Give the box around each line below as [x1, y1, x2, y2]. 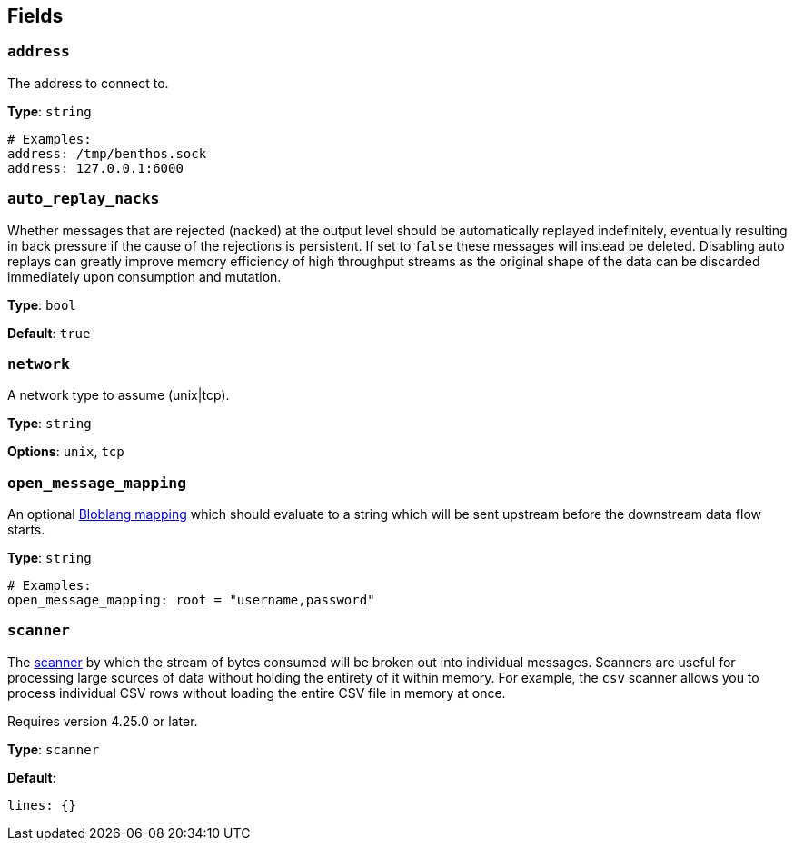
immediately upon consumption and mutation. [7, 268, 282, 284]
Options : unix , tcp [7, 444, 124, 460]
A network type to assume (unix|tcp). [7, 387, 230, 404]
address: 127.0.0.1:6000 [7, 160, 184, 175]
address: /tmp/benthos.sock [7, 145, 207, 161]
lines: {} [7, 797, 76, 813]
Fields [7, 5, 64, 27]
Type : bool [7, 296, 76, 313]
